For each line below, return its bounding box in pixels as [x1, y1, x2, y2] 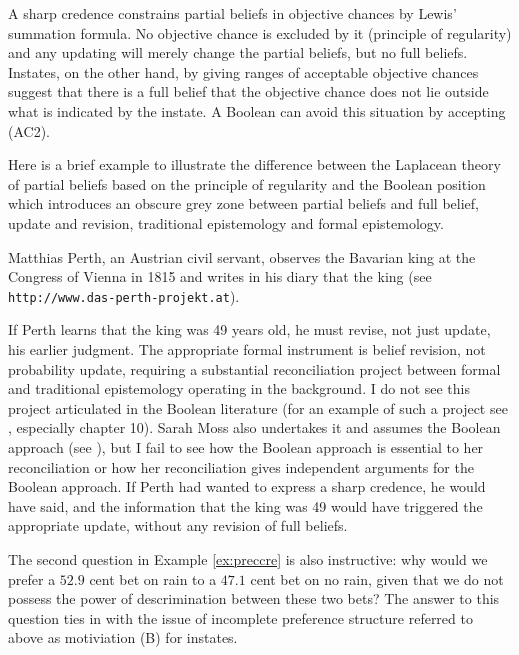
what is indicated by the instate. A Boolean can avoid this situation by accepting [8, 100, 506, 121]
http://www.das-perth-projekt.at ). [8, 285, 240, 306]
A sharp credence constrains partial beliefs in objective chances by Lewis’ [8, 3, 457, 23]
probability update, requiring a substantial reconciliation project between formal [8, 358, 501, 379]
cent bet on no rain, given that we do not [250, 568, 504, 589]
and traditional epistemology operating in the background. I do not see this [8, 378, 470, 399]
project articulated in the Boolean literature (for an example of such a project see [8, 397, 508, 418]
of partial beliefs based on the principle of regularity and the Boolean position [8, 173, 486, 194]
